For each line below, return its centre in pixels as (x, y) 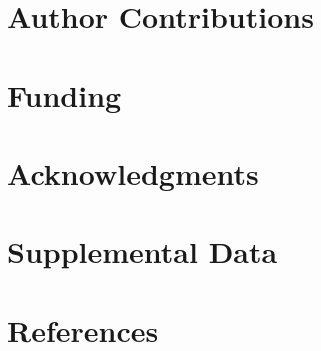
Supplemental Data (142, 251)
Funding (64, 94)
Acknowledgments (133, 172)
